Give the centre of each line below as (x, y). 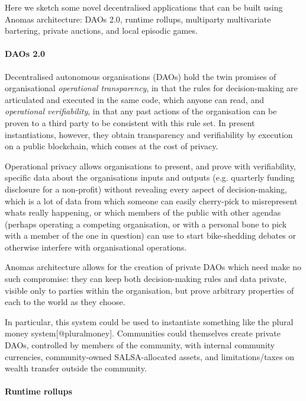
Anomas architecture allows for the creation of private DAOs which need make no (153, 267)
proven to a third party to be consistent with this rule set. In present (130, 122)
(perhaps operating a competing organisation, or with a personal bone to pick (146, 224)
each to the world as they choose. (65, 302)
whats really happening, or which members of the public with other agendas (143, 212)
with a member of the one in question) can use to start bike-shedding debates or (151, 235)
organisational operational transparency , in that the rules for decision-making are (151, 88)
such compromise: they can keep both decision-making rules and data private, (146, 279)
